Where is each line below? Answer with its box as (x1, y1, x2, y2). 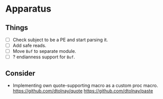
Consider (5, 69, 36, 78)
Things (5, 23, 28, 32)
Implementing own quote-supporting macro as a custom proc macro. (12, 82, 158, 89)
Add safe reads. (12, 43, 46, 49)
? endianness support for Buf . (12, 54, 75, 60)
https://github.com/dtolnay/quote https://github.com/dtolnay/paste (12, 88, 153, 94)
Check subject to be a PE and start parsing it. (12, 37, 108, 43)
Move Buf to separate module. (12, 48, 77, 54)
